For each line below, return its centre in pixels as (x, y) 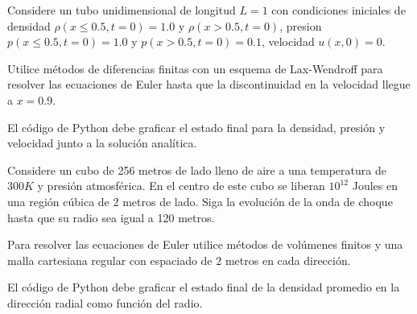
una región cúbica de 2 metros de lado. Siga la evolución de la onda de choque (200, 201)
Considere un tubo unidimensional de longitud (122, 10)
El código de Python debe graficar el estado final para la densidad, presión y (196, 127)
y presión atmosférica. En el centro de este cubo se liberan (181, 186)
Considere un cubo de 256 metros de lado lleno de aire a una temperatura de (197, 169)
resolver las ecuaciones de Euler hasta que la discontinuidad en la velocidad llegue (209, 84)
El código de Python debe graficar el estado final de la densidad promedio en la (204, 287)
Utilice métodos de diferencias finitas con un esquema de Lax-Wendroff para (195, 68)
